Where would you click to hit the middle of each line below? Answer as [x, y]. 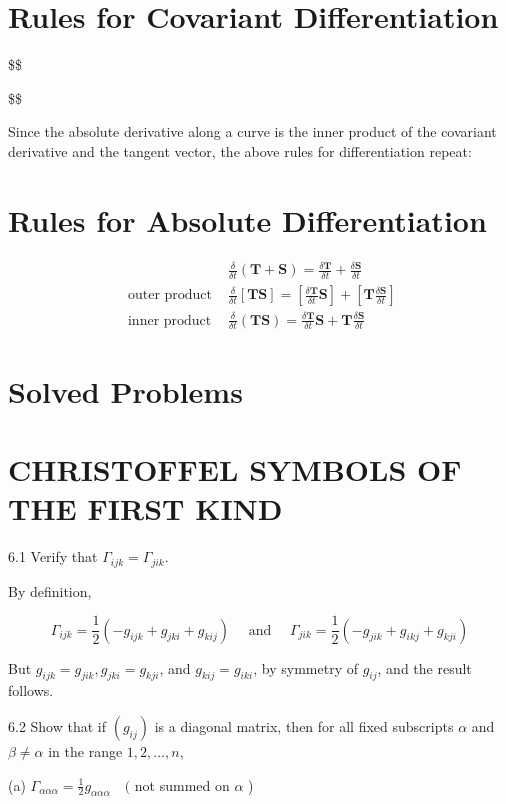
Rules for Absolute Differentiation [247, 219]
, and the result [424, 667]
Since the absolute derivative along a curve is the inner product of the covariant [252, 131]
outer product [170, 295]
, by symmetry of [305, 667]
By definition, [50, 590]
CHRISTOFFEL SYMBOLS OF [235, 468]
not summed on [182, 784]
